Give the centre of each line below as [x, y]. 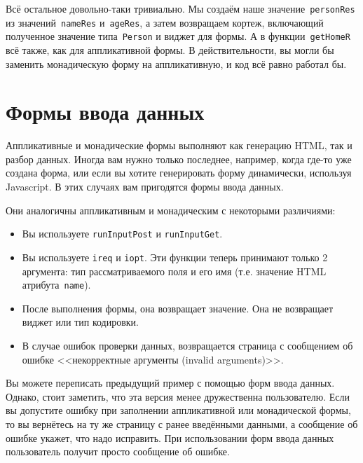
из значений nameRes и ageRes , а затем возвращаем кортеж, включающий [165, 22]
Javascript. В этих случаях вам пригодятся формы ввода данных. [145, 187]
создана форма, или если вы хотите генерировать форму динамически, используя [179, 173]
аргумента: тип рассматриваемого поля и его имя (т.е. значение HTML [174, 271]
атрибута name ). [56, 285]
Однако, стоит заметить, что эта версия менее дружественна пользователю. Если [178, 396]
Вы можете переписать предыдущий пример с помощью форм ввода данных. [170, 383]
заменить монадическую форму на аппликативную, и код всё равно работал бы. [176, 63]
